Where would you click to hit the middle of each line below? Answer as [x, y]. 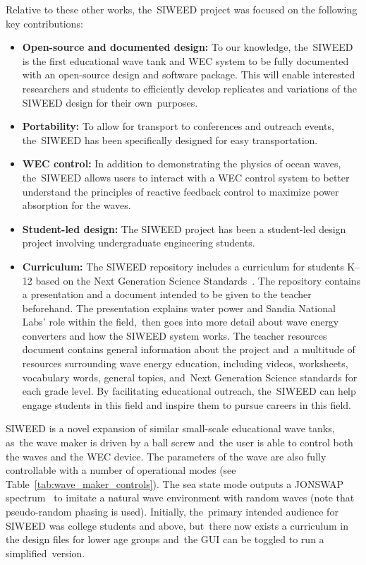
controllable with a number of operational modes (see [121, 470]
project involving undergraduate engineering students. [139, 243]
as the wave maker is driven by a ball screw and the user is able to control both [179, 442]
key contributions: [44, 23]
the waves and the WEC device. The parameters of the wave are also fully [166, 456]
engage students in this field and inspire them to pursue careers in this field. [187, 404]
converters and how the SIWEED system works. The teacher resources [175, 335]
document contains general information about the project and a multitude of [189, 349]
